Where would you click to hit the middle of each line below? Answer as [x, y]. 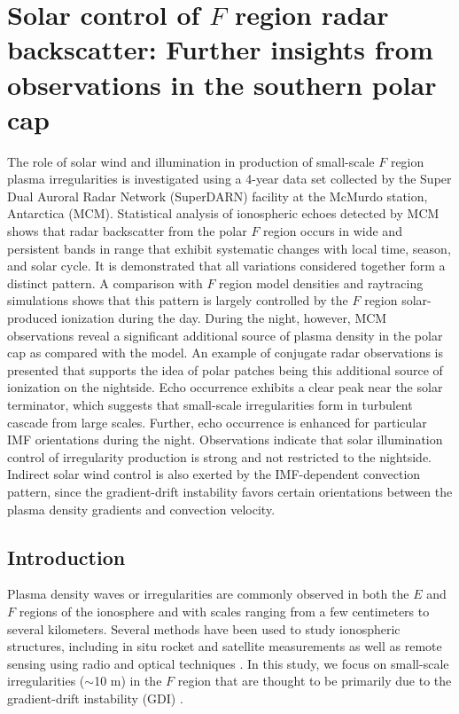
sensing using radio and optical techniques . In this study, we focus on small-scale [228, 663]
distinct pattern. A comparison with [105, 282]
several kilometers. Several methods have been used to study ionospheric [204, 628]
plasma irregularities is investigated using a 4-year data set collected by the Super [229, 179]
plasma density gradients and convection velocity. [141, 509]
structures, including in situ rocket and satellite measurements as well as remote [225, 646]
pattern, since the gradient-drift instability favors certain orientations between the [230, 491]
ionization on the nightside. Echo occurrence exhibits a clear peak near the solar [225, 387]
